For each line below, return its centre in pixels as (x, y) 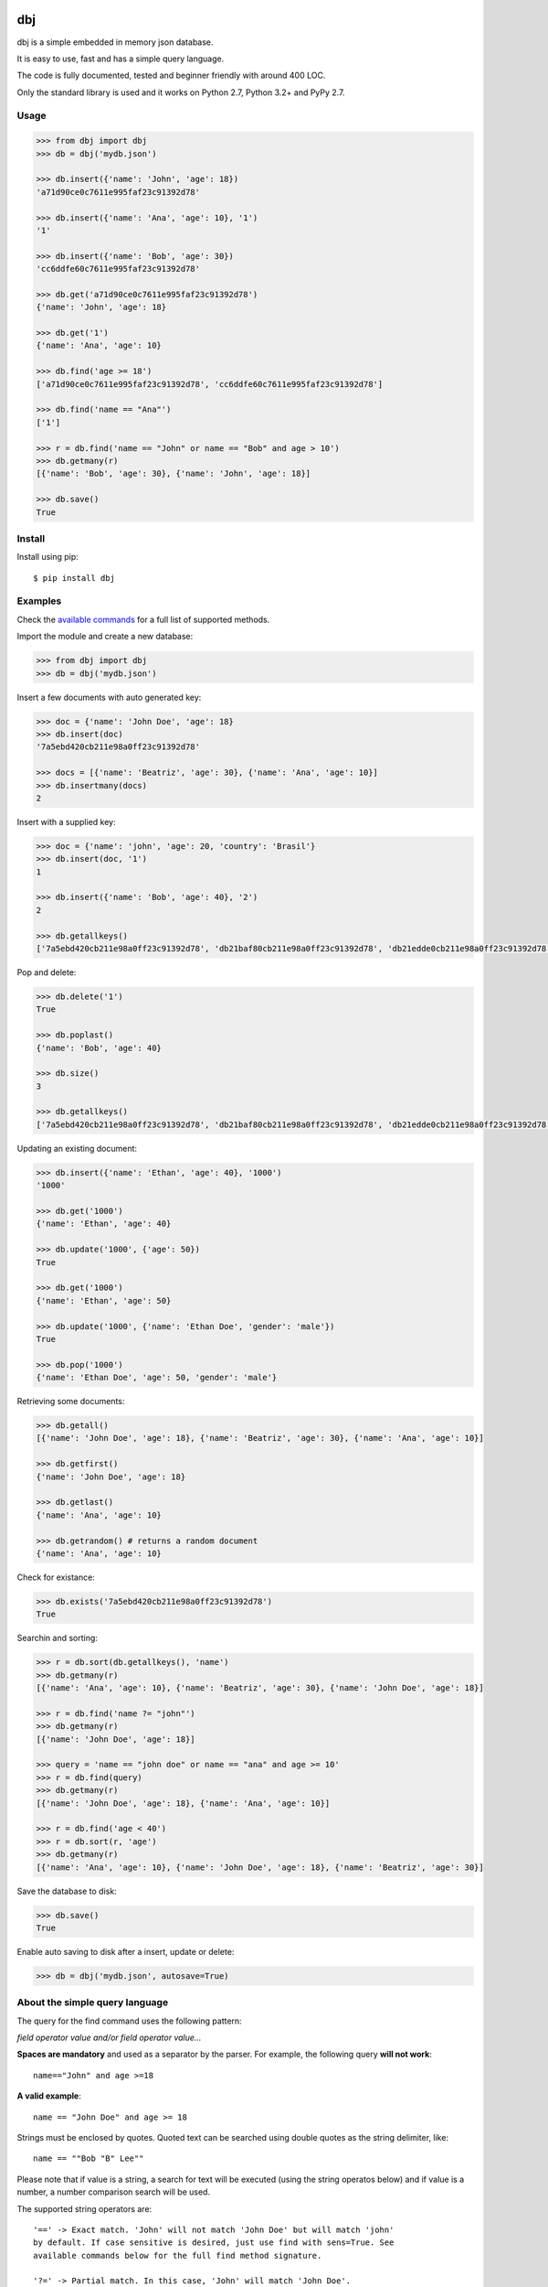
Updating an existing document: (77, 1148)
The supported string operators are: (84, 2208)
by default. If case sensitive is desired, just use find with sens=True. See (214, 2243)
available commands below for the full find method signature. (178, 2255)
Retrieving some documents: (71, 1401)
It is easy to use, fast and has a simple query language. (121, 59)
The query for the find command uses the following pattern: (129, 2021)
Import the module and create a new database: (105, 637)
